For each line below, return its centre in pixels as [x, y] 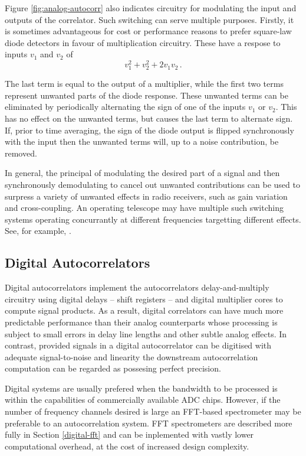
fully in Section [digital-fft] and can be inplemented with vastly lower [129, 434]
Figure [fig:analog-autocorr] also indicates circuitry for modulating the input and [151, 8]
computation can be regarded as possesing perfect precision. [113, 368]
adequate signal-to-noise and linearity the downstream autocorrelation [131, 356]
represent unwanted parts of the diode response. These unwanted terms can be [147, 95]
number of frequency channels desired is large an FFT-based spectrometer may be [153, 411]
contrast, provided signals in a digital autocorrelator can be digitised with [138, 345]
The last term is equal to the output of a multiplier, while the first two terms [144, 84]
